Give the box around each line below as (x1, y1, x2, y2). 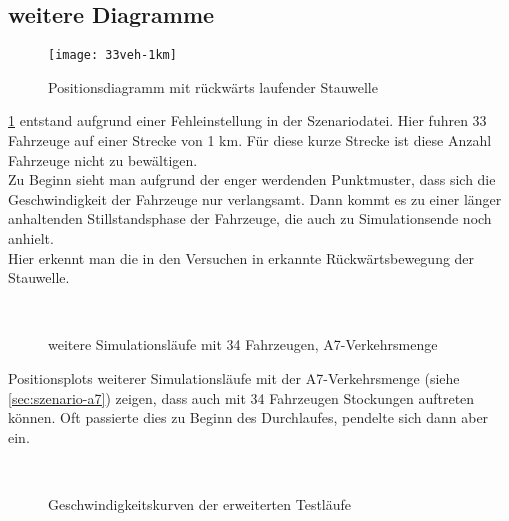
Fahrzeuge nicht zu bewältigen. (8, 149, 198, 170)
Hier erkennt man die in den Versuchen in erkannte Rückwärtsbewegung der (8, 247, 475, 268)
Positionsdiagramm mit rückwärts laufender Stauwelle (48, 76, 378, 97)
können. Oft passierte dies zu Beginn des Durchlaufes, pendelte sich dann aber (8, 407, 489, 428)
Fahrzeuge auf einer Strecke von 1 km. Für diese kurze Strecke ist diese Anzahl (8, 130, 492, 151)
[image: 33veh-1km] (48, 48, 177, 63)
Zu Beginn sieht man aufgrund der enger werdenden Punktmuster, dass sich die (8, 169, 496, 190)
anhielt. (8, 228, 54, 249)
